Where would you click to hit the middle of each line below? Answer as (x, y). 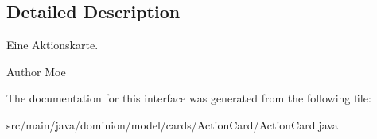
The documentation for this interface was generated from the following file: (189, 98)
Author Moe (36, 71)
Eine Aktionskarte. (52, 45)
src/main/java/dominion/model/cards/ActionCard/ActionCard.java (172, 124)
